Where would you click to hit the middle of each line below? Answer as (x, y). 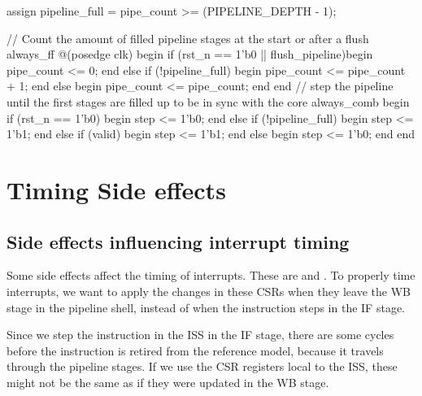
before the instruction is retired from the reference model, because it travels (195, 350)
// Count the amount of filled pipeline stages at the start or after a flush (188, 38)
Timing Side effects (116, 189)
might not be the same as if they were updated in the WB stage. (168, 382)
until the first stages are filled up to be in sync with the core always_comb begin (208, 101)
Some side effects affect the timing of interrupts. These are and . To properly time (211, 275)
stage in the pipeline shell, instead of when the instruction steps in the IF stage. (206, 307)
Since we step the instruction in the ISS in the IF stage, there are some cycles (200, 335)
